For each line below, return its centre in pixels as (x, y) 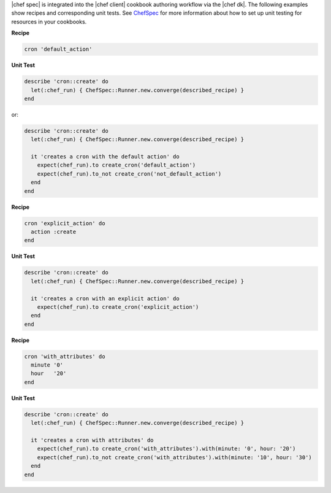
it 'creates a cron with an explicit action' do (105, 298)
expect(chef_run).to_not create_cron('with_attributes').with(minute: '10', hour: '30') (174, 457)
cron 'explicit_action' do (65, 223)
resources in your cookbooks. (49, 21)
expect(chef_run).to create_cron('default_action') (116, 165)
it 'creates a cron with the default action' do (105, 157)
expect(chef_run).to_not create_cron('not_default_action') (129, 174)
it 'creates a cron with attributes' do (92, 440)
